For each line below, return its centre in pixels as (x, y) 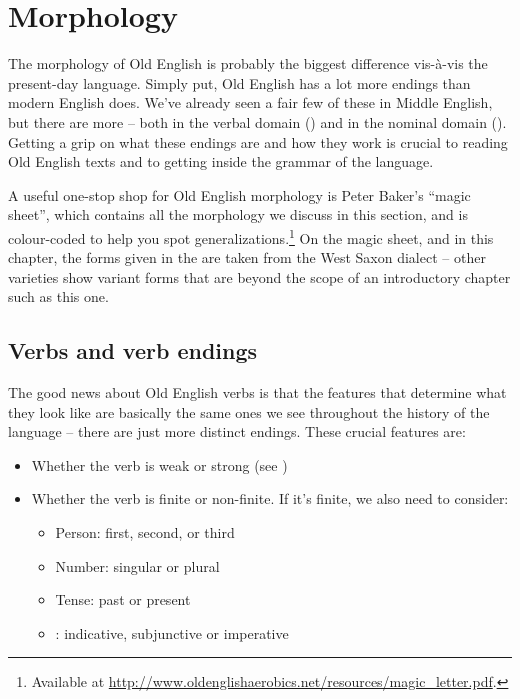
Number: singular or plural (137, 565)
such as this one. (58, 296)
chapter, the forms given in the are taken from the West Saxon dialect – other (247, 257)
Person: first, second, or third (145, 532)
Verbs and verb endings (133, 350)
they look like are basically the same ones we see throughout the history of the (249, 411)
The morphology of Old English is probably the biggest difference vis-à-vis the (248, 63)
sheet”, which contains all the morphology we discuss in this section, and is (238, 214)
